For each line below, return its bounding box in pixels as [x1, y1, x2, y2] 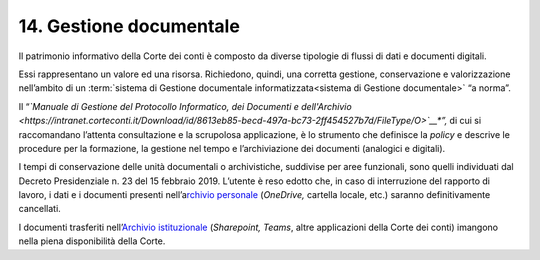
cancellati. [18, 203, 62, 215]
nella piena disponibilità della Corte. [18, 235, 166, 247]
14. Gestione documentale [18, 15, 240, 37]
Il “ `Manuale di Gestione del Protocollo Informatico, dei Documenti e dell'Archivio [18, 100, 352, 112]
